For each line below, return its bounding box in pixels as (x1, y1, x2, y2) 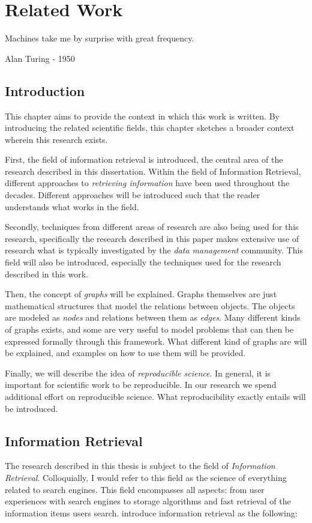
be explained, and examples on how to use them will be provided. (5, 346, 246, 359)
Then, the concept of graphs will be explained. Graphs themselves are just (5, 288, 277, 300)
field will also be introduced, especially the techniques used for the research (5, 256, 281, 268)
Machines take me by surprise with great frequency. (5, 32, 194, 44)
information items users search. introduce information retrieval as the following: (5, 506, 298, 519)
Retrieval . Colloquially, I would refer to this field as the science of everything (5, 471, 287, 483)
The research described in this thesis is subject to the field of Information (5, 459, 275, 472)
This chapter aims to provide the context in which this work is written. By (5, 109, 280, 122)
